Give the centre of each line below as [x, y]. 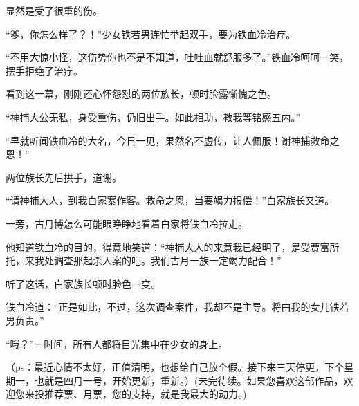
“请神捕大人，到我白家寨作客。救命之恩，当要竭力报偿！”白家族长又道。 [170, 200]
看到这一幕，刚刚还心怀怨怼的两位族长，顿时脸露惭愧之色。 [141, 94]
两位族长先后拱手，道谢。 [64, 177]
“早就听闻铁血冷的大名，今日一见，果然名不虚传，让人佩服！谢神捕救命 [168, 140]
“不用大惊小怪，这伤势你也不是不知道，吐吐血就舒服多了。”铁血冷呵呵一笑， [177, 57]
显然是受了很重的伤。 [54, 10]
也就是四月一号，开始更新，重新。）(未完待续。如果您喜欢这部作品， [189, 380]
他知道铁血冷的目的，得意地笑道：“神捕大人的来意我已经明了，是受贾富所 [173, 247]
